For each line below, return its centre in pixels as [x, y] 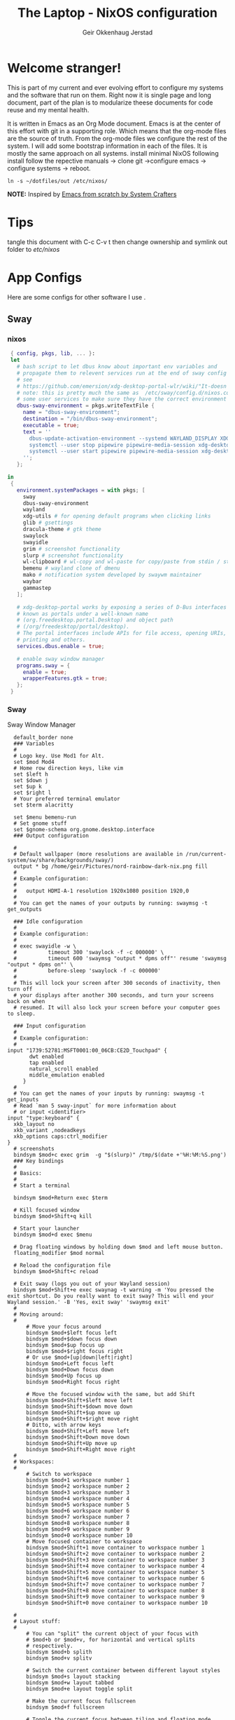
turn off [20, 989]
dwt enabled [47, 1057]
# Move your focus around [63, 1327]
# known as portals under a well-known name [83, 614]
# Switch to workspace [59, 1474]
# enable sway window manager [60, 659]
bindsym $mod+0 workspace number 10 [79, 1536]
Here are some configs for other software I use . [77, 297]
